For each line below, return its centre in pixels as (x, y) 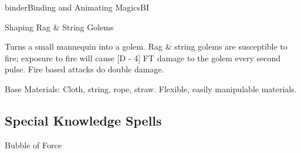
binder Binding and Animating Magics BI (77, 7)
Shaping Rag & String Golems (59, 27)
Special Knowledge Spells (83, 120)
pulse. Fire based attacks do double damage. (84, 69)
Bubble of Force (33, 145)
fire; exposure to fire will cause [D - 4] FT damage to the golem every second (143, 58)
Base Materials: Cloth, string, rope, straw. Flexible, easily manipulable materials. (151, 88)
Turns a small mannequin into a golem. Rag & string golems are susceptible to (146, 46)
